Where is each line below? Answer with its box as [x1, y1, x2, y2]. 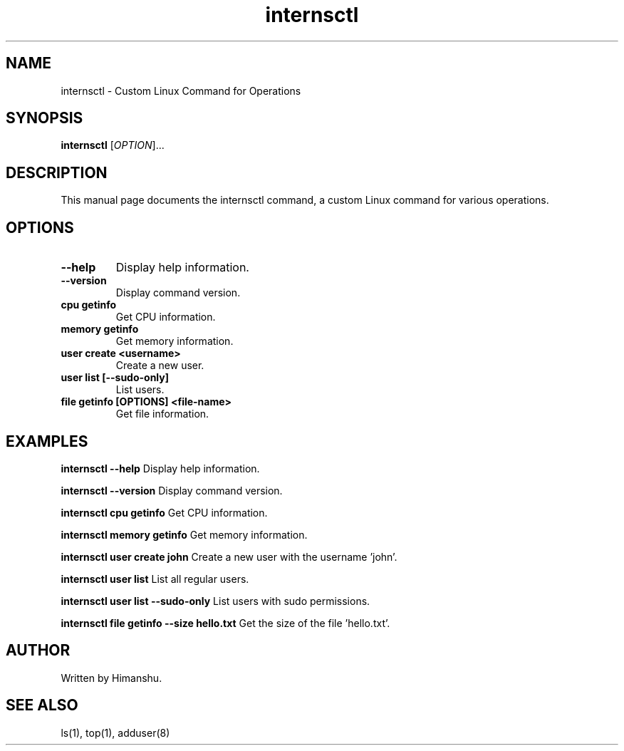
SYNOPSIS [6, 109, 83, 128]
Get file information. [115, 408, 209, 420]
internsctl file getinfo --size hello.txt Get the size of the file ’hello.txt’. [61, 616, 390, 629]
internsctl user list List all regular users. [61, 572, 249, 585]
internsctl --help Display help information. [61, 462, 260, 475]
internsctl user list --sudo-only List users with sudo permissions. [61, 594, 370, 607]
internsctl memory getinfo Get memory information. [61, 528, 308, 541]
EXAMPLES [6, 432, 88, 450]
